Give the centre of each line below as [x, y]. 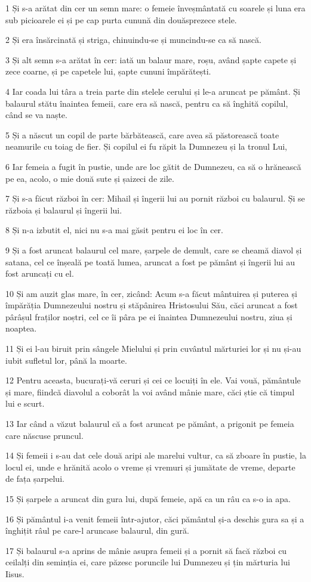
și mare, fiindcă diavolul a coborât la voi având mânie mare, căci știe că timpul [150, 391]
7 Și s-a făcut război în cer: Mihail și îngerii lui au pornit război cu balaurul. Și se [155, 198]
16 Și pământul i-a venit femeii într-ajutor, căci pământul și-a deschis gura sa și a [155, 518]
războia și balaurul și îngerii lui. [64, 210]
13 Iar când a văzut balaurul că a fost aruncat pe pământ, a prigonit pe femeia [150, 424]
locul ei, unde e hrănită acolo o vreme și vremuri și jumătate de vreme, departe [150, 467]
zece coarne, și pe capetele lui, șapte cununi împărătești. [108, 71]
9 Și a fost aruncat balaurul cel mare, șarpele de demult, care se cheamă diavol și [154, 250]
